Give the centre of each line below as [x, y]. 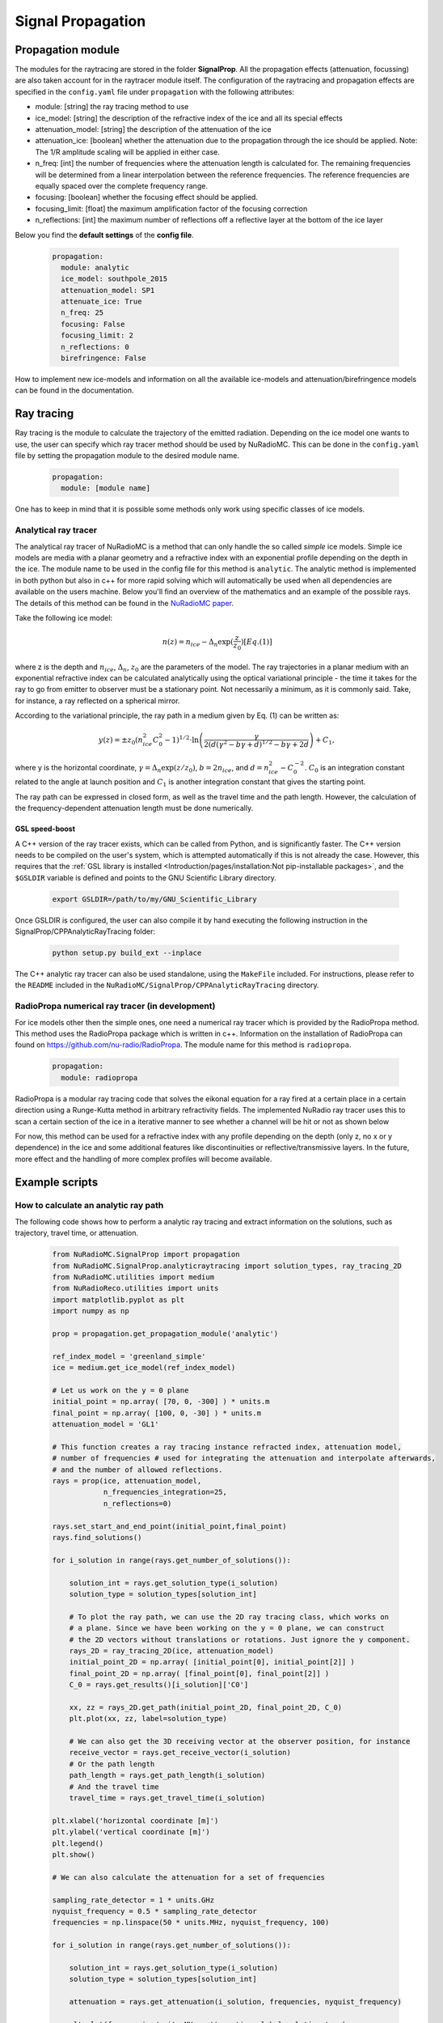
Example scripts [57, 1182]
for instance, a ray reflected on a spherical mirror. [97, 701]
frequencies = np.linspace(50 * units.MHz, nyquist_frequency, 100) [191, 1923]
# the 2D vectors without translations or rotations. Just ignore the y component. [240, 1639]
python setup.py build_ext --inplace [127, 953]
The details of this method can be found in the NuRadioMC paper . [124, 603]
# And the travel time [114, 1787]
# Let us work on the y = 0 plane [120, 1390]
